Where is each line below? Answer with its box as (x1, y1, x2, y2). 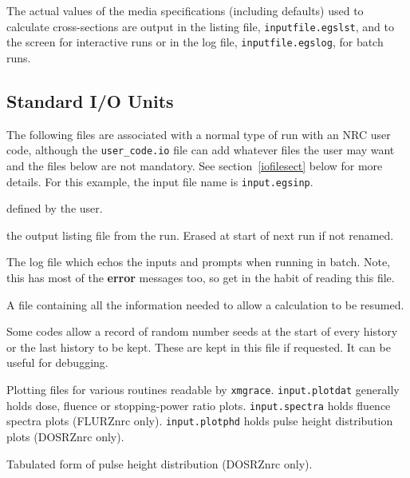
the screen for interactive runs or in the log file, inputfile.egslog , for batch (6, 34, 384, 50)
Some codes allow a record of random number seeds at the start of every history (6, 323, 398, 340)
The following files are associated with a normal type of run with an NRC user (6, 125, 391, 142)
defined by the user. (6, 200, 103, 217)
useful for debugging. (6, 354, 108, 371)
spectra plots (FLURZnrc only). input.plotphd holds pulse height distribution (6, 412, 393, 429)
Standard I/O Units (6, 88, 174, 113)
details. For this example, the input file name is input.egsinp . (6, 173, 313, 189)
